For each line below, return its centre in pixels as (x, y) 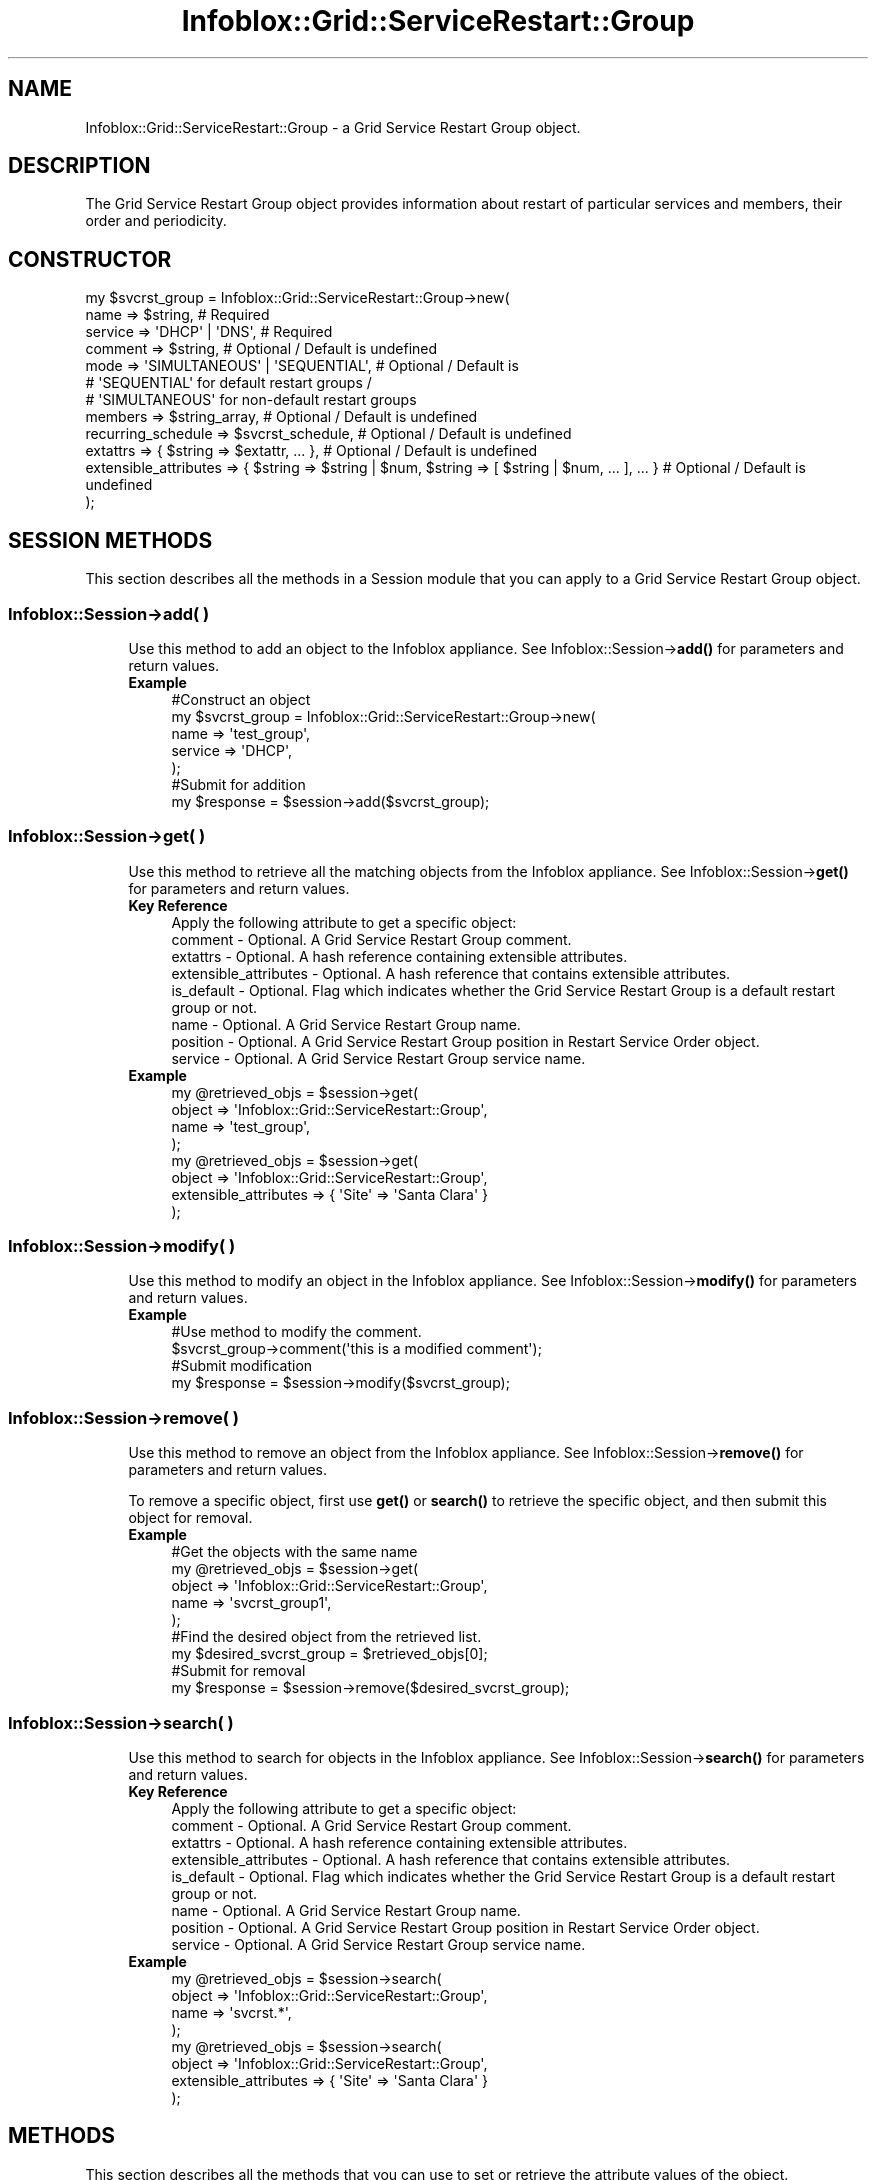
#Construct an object (241, 699)
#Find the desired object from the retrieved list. (326, 1637)
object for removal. (190, 1518)
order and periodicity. (156, 221)
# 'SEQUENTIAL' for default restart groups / (228, 383)
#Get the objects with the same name (294, 1552)
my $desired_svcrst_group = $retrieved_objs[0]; (329, 1654)
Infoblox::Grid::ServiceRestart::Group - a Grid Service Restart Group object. (333, 127)
